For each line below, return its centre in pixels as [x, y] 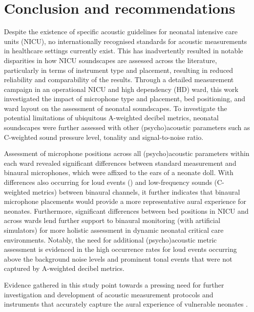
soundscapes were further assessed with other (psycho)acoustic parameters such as [127, 127]
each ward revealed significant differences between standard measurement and [120, 163]
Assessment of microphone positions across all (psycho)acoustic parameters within [127, 153]
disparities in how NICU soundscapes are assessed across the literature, [111, 60]
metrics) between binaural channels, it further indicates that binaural [136, 191]
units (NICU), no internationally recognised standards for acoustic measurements [126, 41]
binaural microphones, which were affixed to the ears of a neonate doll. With [119, 172]
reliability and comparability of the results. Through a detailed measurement [119, 79]
